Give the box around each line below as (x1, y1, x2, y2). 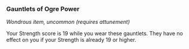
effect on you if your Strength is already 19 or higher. (6, 36, 137, 44)
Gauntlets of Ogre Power (6, 5, 80, 13)
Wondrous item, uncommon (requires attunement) (6, 19, 130, 26)
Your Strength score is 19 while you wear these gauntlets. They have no (6, 30, 183, 37)
